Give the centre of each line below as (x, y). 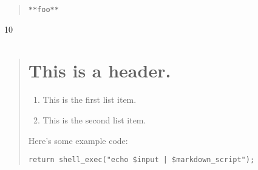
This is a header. (100, 70)
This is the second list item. (94, 119)
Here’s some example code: (78, 140)
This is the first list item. (90, 100)
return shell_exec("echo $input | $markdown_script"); (141, 160)
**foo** (43, 10)
